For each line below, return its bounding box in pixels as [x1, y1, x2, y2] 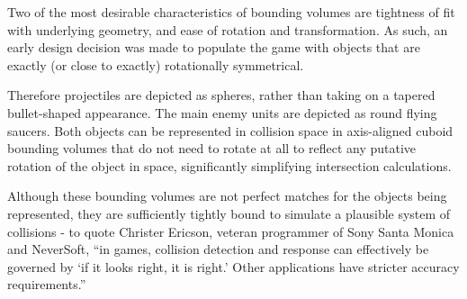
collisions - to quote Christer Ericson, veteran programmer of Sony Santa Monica [7, 222, 454, 240]
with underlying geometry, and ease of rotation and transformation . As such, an [7, 20, 448, 39]
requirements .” [7, 275, 86, 294]
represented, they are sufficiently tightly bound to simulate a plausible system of [7, 204, 451, 222]
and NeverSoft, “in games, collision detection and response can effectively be [7, 240, 429, 258]
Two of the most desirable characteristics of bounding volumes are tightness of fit [7, 3, 455, 21]
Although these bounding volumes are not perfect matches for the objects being [7, 186, 447, 205]
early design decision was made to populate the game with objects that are [7, 38, 420, 57]
